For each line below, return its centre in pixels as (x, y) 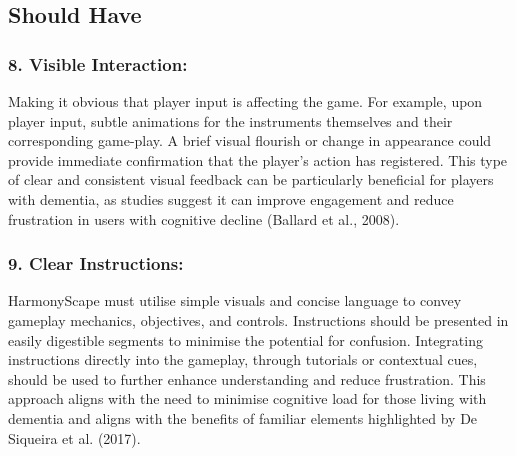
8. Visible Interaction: (98, 63)
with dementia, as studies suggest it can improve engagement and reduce (231, 198)
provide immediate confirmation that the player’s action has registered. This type (258, 159)
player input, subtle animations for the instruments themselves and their (230, 120)
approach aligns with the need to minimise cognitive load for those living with (247, 398)
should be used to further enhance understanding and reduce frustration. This (247, 378)
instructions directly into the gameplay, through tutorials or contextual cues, (243, 359)
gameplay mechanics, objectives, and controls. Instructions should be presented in (258, 319)
